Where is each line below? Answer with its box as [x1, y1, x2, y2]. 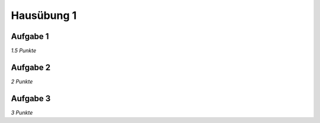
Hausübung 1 [11, 9, 77, 22]
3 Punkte [11, 109, 33, 116]
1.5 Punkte [11, 47, 37, 54]
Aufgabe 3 [11, 93, 51, 103]
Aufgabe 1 [11, 31, 49, 41]
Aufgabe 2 [11, 62, 51, 72]
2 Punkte [11, 77, 33, 85]
